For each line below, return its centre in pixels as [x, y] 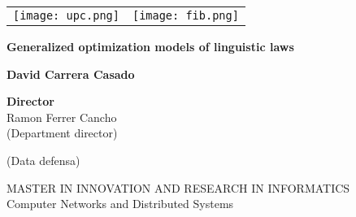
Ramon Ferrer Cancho [62, 117]
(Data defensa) [43, 160]
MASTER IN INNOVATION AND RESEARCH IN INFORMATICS [178, 187]
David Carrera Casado [71, 74]
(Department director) [62, 133]
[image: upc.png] [66, 15]
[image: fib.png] [185, 15]
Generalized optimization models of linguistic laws [150, 46]
